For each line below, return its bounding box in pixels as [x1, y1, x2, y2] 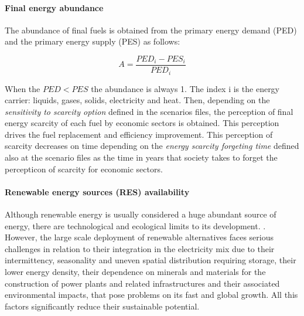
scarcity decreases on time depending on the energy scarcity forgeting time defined [5, 140, 299, 152]
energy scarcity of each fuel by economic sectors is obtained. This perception [5, 117, 279, 129]
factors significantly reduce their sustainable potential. [5, 300, 200, 312]
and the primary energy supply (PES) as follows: [5, 35, 180, 47]
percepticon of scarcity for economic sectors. [5, 162, 163, 175]
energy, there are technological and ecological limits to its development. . [5, 219, 266, 232]
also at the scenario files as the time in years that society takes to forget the [5, 151, 278, 164]
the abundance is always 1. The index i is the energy [91, 82, 280, 94]
